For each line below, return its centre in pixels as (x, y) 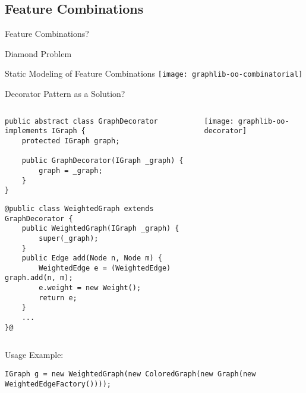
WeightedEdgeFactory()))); (58, 384)
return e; (58, 298)
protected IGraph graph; (71, 141)
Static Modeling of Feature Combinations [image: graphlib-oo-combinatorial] (154, 73)
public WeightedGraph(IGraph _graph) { (100, 229)
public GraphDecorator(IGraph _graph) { (102, 161)
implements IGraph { (45, 131)
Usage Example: (34, 355)
